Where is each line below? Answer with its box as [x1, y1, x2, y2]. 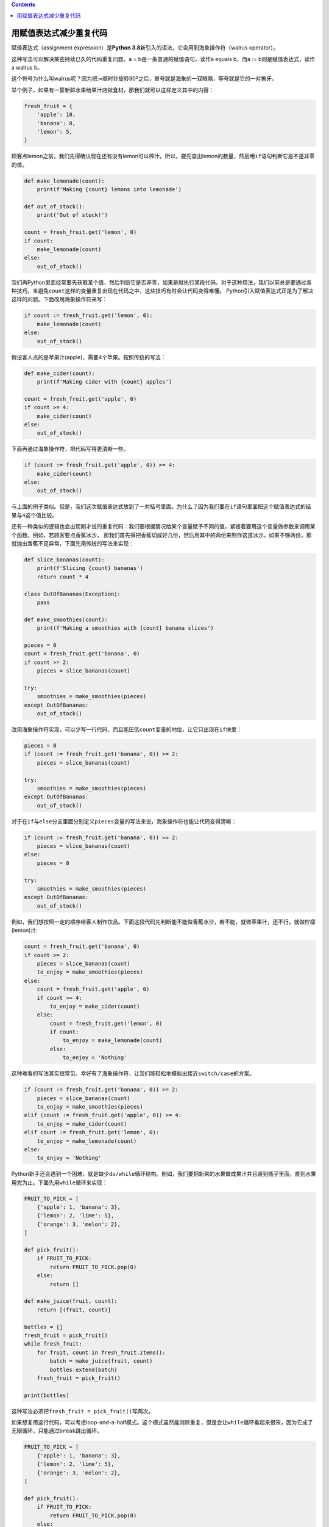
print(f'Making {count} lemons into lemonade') [37, 186, 182, 193]
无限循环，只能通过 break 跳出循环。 [11, 1427, 103, 1435]
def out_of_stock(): [24, 203, 85, 210]
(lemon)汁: [11, 927, 38, 934]
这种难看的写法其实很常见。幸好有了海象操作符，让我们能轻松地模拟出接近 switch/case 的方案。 [11, 1070, 255, 1077]
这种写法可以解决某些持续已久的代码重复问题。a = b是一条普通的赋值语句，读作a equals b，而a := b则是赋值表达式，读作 [11, 55, 316, 62]
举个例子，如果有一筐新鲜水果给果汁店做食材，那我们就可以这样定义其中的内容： [11, 86, 214, 93]
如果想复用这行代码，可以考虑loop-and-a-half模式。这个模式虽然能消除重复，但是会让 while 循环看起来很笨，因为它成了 [11, 1419, 313, 1426]
